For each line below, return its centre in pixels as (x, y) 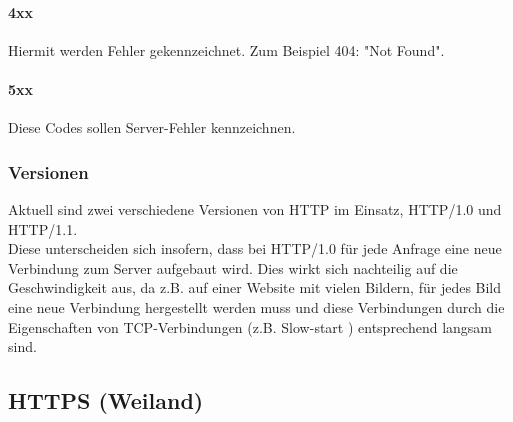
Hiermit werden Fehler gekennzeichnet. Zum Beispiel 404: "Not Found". (226, 49)
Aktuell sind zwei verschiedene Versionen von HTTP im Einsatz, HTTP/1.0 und (255, 209)
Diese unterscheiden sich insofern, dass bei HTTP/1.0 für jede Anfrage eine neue (255, 248)
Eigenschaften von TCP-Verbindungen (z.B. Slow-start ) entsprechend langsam (250, 326)
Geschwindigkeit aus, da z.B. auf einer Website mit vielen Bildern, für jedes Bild (255, 287)
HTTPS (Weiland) (106, 400)
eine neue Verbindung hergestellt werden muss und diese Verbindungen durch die (256, 306)
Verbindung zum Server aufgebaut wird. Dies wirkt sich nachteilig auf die (233, 267)
